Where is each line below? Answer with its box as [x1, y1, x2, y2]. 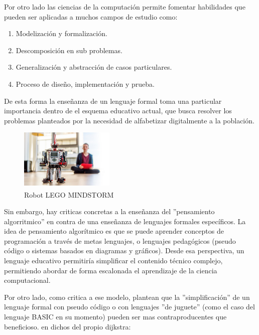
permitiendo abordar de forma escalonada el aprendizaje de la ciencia [4, 265, 217, 275]
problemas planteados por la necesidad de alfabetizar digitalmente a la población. [4, 115, 254, 125]
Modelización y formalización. [16, 28, 107, 39]
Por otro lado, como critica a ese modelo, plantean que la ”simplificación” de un [4, 291, 250, 302]
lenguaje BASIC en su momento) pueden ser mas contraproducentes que [4, 311, 227, 321]
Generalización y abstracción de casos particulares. [16, 62, 172, 72]
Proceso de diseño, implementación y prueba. [16, 78, 155, 89]
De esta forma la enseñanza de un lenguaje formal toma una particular [4, 95, 222, 106]
